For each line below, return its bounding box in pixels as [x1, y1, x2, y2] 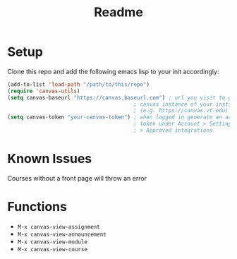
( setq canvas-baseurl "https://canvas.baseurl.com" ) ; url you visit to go [7, 94, 235, 101]
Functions [7, 199, 67, 215]
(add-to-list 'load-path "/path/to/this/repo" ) [7, 80, 150, 88]
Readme [94, 4, 143, 20]
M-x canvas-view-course [17, 246, 88, 253]
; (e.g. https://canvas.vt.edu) [133, 107, 229, 114]
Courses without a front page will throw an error [7, 174, 147, 182]
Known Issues [7, 151, 92, 167]
